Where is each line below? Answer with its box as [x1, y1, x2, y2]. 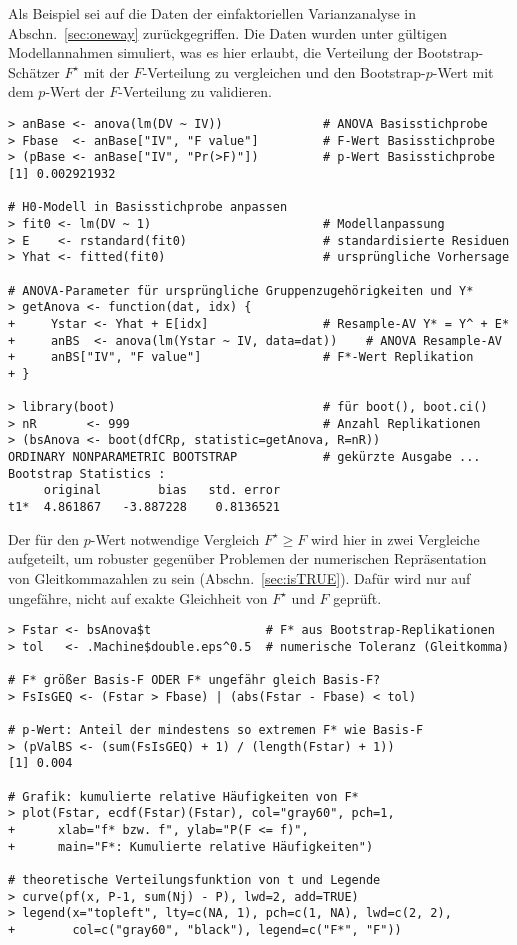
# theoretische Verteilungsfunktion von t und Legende [8, 872, 381, 887]
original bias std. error [43, 483, 281, 498]
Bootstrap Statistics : [8, 466, 166, 481]
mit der [83, 61, 129, 82]
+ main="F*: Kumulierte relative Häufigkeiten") [8, 839, 374, 854]
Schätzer [8, 61, 60, 82]
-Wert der [45, 81, 105, 102]
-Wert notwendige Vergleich [90, 528, 260, 549]
